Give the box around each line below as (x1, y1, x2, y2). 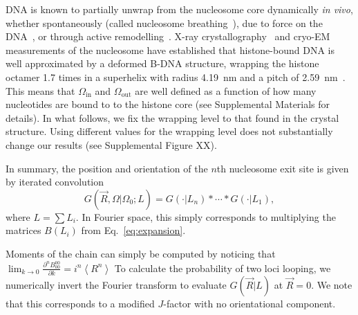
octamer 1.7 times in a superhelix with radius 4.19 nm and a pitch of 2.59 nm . (6, 69, 346, 84)
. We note (311, 278, 352, 292)
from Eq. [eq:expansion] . (81, 223, 186, 237)
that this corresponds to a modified (6, 296, 155, 311)
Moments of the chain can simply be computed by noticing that (6, 246, 276, 260)
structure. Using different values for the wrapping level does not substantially (6, 124, 333, 138)
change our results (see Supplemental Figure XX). (6, 137, 217, 152)
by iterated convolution (6, 174, 104, 189)
